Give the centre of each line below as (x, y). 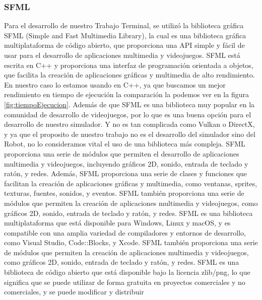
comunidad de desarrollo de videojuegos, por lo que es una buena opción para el (128, 114)
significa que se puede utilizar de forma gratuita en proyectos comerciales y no (125, 282)
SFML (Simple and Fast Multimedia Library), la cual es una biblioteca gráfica (125, 35)
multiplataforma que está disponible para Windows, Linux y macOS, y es (117, 223)
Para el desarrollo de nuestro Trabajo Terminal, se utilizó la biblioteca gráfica (124, 25)
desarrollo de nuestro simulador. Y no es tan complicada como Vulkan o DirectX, (129, 124)
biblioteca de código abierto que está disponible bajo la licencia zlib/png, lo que (127, 272)
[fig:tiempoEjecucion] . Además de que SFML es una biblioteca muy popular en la (129, 104)
